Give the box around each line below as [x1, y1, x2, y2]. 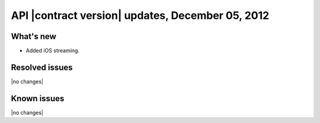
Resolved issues [11, 62, 73, 72]
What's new [11, 31, 56, 41]
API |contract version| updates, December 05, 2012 [11, 9, 270, 22]
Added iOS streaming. [25, 47, 80, 54]
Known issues [11, 93, 65, 103]
